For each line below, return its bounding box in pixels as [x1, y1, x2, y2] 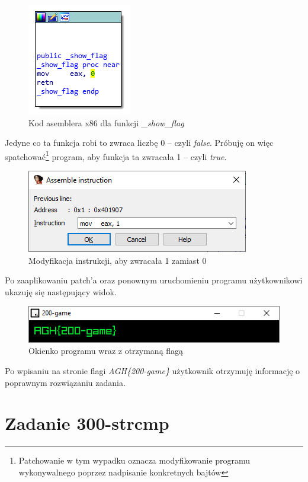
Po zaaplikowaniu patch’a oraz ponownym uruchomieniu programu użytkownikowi [5, 274, 303, 286]
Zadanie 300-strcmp [5, 411, 169, 435]
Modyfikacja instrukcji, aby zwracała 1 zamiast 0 [28, 254, 207, 266]
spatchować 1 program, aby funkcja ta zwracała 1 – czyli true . [5, 148, 227, 162]
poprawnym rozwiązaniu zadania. [5, 376, 126, 388]
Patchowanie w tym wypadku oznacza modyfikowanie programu [18, 454, 251, 467]
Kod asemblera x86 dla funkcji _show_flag [28, 116, 184, 129]
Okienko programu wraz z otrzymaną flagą [28, 344, 184, 357]
